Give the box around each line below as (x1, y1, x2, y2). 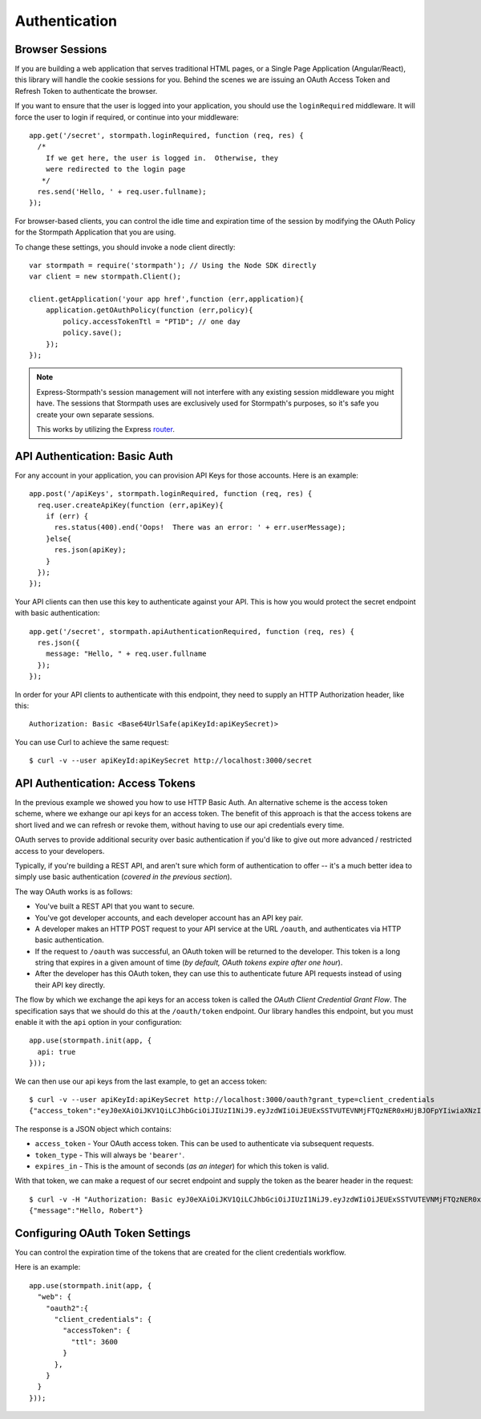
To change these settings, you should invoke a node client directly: (14, 242, 236, 252)
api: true (37, 1047, 76, 1056)
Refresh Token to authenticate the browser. (14, 86, 158, 96)
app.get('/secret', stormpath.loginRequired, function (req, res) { (29, 131, 304, 140)
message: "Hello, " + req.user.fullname (45, 649, 208, 658)
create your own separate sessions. (36, 409, 155, 419)
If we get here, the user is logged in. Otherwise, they (45, 153, 279, 162)
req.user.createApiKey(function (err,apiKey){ (37, 500, 224, 510)
